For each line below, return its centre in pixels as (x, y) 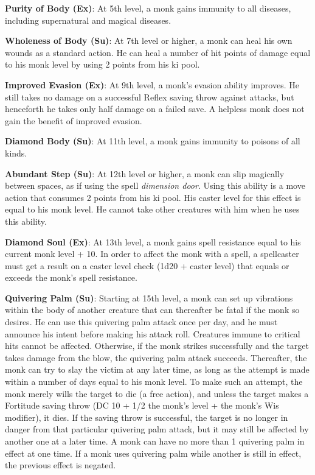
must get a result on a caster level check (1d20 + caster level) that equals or (147, 265)
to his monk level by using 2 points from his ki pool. (102, 64)
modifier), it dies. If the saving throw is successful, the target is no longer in (147, 417)
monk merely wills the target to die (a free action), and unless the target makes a (157, 393)
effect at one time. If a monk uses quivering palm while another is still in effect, (153, 453)
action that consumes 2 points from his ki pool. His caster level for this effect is (153, 197)
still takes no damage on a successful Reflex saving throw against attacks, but (150, 97)
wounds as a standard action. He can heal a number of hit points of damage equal (158, 52)
